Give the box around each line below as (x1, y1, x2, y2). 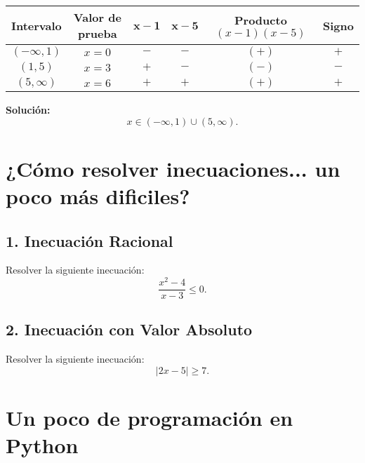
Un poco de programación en (6, 403, 293, 432)
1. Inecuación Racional (6, 229, 173, 251)
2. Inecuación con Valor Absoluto (6, 318, 253, 340)
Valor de (73, 9, 121, 25)
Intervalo (11, 17, 62, 34)
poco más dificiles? (6, 181, 190, 210)
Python (6, 431, 79, 459)
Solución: (6, 102, 51, 116)
